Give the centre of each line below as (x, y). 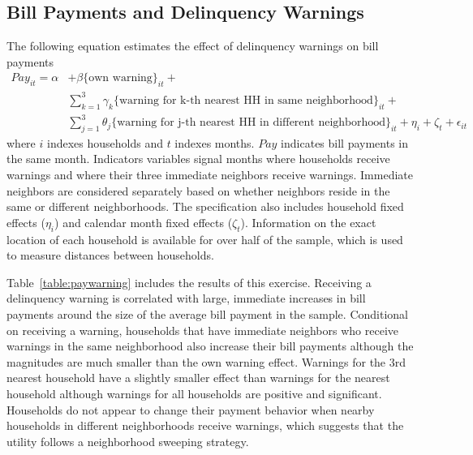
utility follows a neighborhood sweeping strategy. (128, 441)
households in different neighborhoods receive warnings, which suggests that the (205, 425)
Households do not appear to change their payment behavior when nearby (191, 409)
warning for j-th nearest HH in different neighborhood (251, 123)
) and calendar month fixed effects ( (144, 222)
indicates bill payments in (344, 142)
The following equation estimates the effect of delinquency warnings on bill (193, 46)
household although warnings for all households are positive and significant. (194, 393)
